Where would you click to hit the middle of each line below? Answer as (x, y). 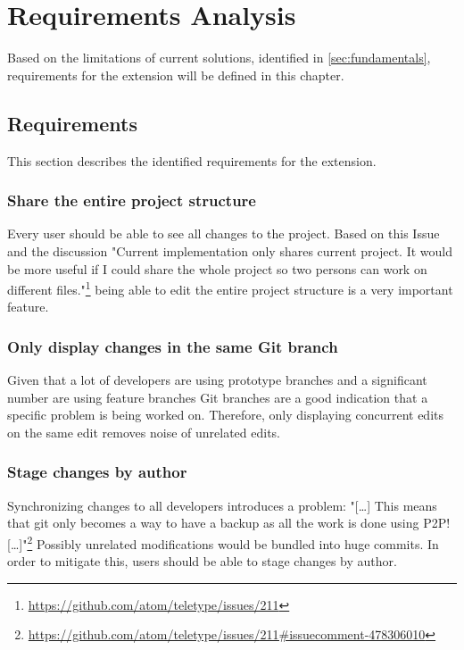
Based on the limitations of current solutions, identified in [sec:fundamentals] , (219, 58)
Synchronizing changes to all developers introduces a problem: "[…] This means (222, 505)
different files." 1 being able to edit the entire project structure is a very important (230, 288)
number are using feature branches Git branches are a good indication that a (218, 397)
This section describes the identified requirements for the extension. (192, 160)
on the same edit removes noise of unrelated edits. (144, 432)
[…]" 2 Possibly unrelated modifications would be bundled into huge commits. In (223, 542)
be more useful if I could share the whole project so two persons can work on (217, 268)
